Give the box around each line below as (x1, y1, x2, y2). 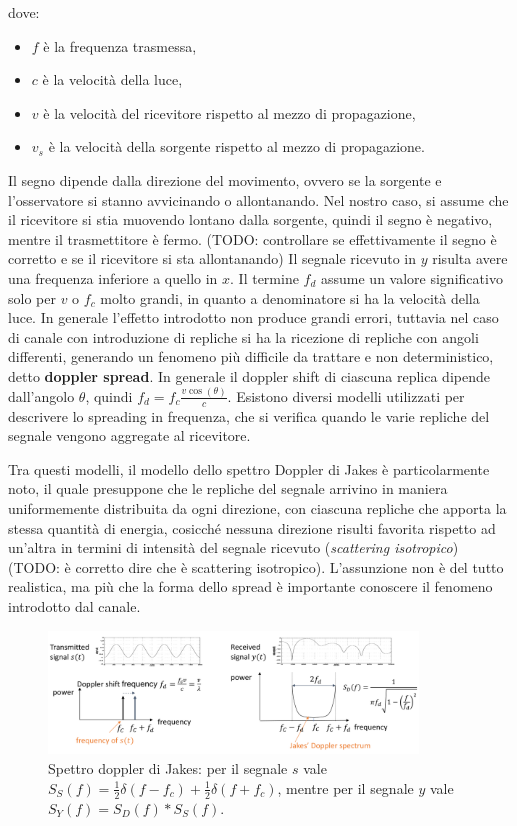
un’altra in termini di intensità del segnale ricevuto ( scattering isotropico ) (8, 537, 459, 558)
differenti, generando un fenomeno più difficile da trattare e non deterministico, (8, 346, 494, 367)
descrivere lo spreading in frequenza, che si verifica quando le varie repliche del (8, 405, 490, 426)
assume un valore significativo (321, 267, 503, 288)
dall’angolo (8, 385, 75, 406)
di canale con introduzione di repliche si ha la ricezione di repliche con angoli (8, 326, 479, 347)
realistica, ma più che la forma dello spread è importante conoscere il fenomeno (8, 576, 493, 597)
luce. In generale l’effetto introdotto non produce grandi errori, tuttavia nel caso (8, 307, 499, 328)
